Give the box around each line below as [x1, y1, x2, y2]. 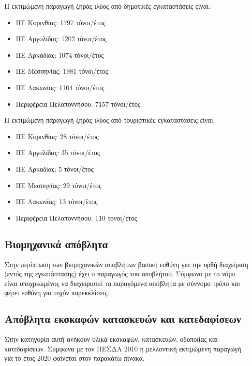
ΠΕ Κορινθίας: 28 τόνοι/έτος [15, 131, 99, 141]
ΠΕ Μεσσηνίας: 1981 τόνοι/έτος [15, 66, 108, 76]
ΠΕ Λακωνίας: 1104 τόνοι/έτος [15, 82, 104, 92]
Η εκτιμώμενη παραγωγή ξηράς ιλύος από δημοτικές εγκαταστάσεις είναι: [4, 1, 210, 11]
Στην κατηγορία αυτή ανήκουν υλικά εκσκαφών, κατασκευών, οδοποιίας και [4, 334, 218, 344]
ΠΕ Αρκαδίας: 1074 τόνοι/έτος [15, 49, 104, 60]
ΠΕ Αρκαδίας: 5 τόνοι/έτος [15, 163, 94, 174]
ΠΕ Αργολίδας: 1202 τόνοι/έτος [15, 33, 107, 44]
